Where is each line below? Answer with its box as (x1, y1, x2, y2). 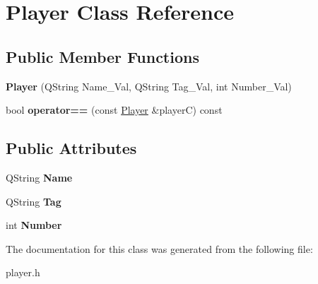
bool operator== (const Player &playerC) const (6, 102, 223, 117)
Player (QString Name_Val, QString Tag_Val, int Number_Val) (6, 78, 292, 93)
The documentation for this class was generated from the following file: (6, 241, 313, 256)
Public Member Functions (6, 45, 199, 67)
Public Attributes (6, 137, 137, 159)
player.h (6, 265, 40, 280)
